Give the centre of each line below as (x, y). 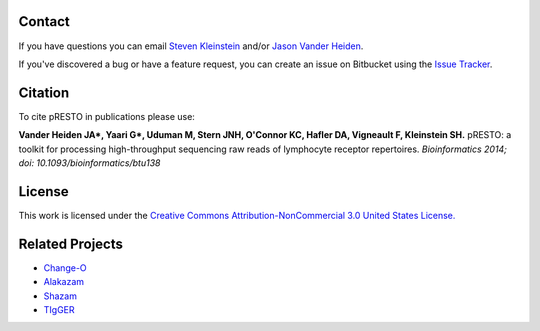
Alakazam (64, 282)
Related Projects (71, 243)
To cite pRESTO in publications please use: (106, 116)
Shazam (60, 296)
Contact (44, 21)
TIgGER (59, 309)
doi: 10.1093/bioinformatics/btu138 (89, 162)
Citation (44, 92)
